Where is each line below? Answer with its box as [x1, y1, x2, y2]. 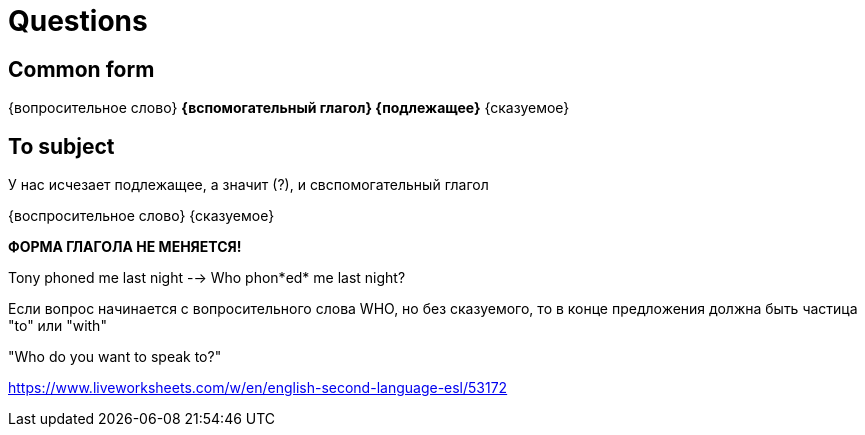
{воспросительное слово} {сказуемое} [8, 207, 275, 225]
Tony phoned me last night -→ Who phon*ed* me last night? [8, 269, 406, 287]
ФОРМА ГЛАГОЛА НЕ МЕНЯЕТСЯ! [8, 238, 242, 256]
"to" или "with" [8, 317, 107, 335]
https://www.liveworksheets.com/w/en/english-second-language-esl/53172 [8, 379, 508, 397]
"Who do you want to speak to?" [8, 348, 222, 366]
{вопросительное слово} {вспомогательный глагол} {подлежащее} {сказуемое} [8, 99, 570, 117]
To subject [8, 133, 115, 159]
